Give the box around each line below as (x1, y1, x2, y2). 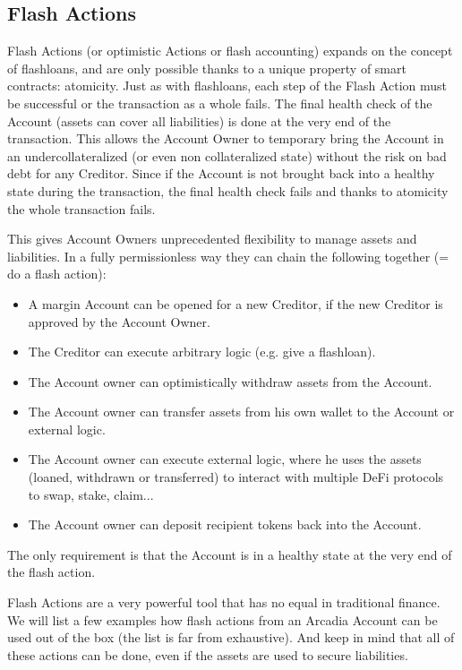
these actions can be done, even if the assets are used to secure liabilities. (7, 645, 408, 664)
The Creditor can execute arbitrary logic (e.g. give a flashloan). (28, 342, 376, 361)
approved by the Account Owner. (28, 312, 210, 331)
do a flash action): (7, 264, 107, 283)
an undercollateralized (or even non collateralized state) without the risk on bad (7, 146, 447, 165)
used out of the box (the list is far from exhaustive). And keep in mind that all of (7, 628, 455, 647)
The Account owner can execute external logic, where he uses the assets (28, 450, 422, 468)
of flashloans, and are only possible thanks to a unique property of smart (7, 58, 406, 77)
